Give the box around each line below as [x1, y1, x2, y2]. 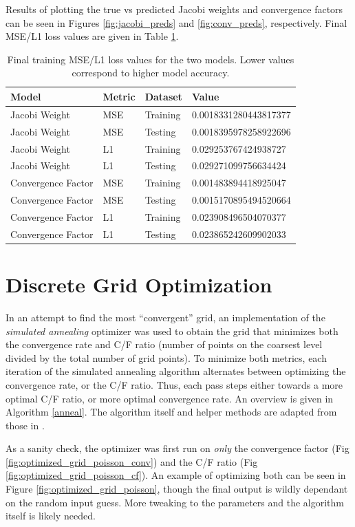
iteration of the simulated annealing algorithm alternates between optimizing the [6, 364, 346, 378]
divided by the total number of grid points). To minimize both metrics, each [6, 350, 327, 365]
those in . [6, 418, 45, 432]
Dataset [144, 89, 182, 103]
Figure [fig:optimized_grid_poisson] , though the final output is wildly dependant [6, 482, 348, 496]
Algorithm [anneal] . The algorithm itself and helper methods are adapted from [6, 405, 337, 419]
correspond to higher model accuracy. [72, 65, 230, 80]
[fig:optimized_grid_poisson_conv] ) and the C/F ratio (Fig [6, 454, 258, 469]
